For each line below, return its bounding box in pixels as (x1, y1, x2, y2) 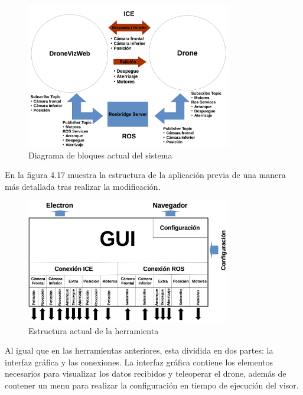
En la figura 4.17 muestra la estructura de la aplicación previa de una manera (5, 169, 286, 181)
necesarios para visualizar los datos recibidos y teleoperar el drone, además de (5, 367, 286, 380)
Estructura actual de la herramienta (28, 324, 159, 336)
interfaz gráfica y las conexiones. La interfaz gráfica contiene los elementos (5, 355, 273, 368)
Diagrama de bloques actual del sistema (28, 148, 172, 161)
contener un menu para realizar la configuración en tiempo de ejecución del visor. (5, 379, 299, 391)
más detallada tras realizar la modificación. (5, 180, 161, 192)
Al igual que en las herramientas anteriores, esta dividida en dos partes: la (5, 344, 273, 357)
